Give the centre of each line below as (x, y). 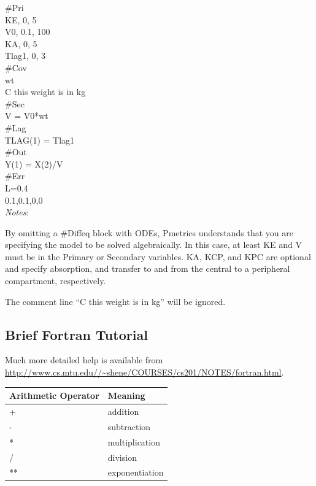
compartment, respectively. (56, 281)
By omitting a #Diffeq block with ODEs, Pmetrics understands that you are (149, 232)
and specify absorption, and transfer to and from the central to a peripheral (148, 268)
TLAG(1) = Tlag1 (40, 140)
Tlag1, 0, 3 (25, 56)
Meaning (126, 395)
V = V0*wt (27, 116)
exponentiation (136, 472)
